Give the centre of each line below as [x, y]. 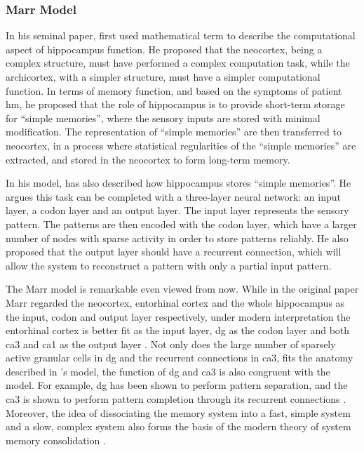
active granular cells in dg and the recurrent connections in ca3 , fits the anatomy [180, 358]
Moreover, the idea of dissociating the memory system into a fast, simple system [178, 412]
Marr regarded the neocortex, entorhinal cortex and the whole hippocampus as [175, 302]
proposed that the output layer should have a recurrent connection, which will [174, 252]
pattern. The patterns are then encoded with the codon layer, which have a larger [181, 224]
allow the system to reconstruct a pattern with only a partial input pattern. [169, 265]
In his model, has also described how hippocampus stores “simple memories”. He [178, 183]
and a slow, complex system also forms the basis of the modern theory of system [178, 426]
